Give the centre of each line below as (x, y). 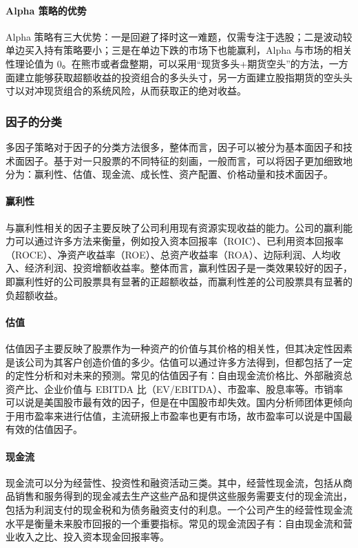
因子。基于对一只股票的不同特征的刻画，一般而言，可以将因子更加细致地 (188, 160)
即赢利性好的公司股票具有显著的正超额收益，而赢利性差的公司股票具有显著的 (179, 281)
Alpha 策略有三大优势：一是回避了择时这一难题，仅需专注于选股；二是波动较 (179, 36)
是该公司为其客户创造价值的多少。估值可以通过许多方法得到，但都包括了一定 (179, 362)
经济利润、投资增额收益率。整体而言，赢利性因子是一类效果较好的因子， (188, 268)
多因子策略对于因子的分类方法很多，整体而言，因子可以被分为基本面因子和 (174, 146)
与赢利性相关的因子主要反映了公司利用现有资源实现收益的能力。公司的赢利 (174, 227)
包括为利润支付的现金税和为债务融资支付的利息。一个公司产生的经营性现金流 (179, 510)
